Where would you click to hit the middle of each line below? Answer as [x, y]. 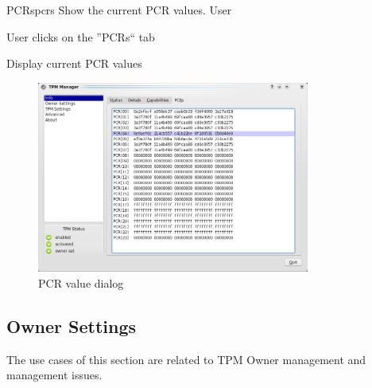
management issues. [54, 375]
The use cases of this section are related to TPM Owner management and [186, 359]
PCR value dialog [81, 282]
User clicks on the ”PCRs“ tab [81, 36]
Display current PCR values [74, 63]
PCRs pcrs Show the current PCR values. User [119, 10]
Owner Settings [72, 325]
